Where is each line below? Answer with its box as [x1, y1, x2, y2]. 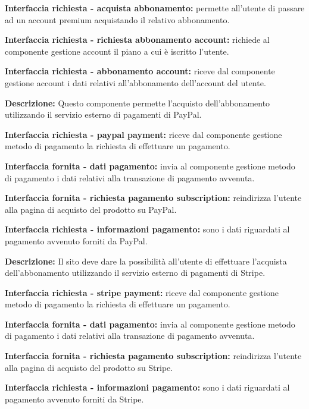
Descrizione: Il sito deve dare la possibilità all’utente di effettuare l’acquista [5, 254, 287, 267]
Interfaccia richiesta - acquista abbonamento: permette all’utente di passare [5, 2, 305, 14]
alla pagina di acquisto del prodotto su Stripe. [5, 361, 173, 373]
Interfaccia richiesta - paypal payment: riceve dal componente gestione [5, 128, 282, 140]
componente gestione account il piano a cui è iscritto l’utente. [5, 45, 229, 57]
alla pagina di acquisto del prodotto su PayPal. [5, 203, 177, 215]
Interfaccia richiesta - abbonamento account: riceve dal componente [5, 65, 275, 77]
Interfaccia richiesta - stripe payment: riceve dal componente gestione [5, 286, 279, 298]
